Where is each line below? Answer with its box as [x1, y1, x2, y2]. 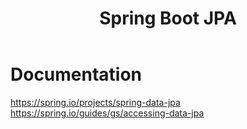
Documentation [10, 63, 143, 86]
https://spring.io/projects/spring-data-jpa [10, 96, 181, 108]
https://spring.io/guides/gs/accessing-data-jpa [10, 107, 205, 119]
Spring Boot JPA [99, 7, 237, 30]
